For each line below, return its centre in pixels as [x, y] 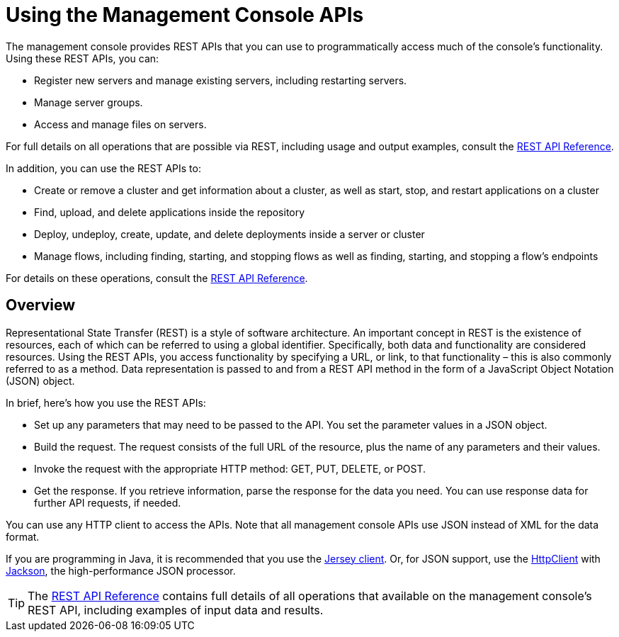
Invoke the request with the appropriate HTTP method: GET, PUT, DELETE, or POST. [230, 468]
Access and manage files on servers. [120, 124]
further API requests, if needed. [108, 502]
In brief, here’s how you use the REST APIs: [106, 402]
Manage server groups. [89, 102]
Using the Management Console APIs [185, 15]
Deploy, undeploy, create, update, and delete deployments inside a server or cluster [229, 234]
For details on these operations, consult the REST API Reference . [157, 278]
